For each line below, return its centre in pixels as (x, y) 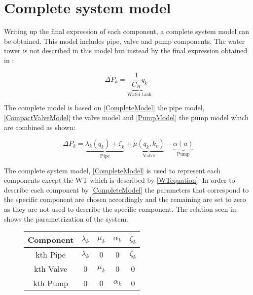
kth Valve (51, 269)
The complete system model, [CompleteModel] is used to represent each (112, 170)
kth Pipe (51, 255)
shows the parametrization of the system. (66, 218)
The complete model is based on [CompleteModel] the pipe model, (104, 108)
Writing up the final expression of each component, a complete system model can (126, 31)
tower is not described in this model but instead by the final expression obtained (126, 50)
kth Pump (51, 283)
